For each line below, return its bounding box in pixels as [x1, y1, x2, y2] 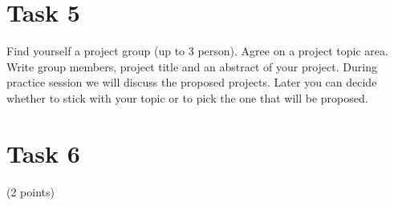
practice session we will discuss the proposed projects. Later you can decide [6, 74, 377, 91]
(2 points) [6, 183, 55, 200]
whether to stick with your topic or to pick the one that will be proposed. [6, 89, 368, 106]
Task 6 [6, 136, 80, 169]
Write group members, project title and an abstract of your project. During [6, 58, 377, 75]
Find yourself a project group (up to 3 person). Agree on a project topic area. [6, 42, 388, 59]
